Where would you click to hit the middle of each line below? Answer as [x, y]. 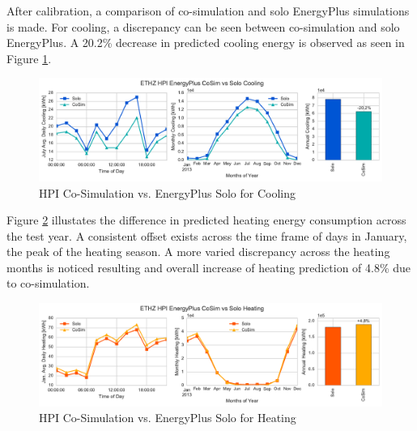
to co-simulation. [48, 283]
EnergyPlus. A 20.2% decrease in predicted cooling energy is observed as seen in [206, 43]
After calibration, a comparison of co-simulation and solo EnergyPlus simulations [208, 11]
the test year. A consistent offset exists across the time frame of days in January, [207, 235]
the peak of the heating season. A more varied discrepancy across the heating [198, 252]
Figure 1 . [29, 58]
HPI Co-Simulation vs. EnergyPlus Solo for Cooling [168, 192]
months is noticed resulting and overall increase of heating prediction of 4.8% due [209, 267]
